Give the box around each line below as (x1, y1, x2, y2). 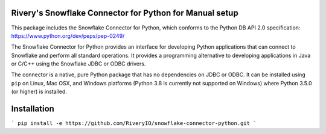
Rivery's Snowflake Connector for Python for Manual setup (11, 8, 238, 18)
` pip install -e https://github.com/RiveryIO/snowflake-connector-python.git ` (11, 120, 257, 127)
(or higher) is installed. (11, 88, 68, 96)
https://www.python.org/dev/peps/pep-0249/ (11, 32, 125, 39)
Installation (11, 104, 54, 114)
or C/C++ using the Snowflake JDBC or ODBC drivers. (11, 60, 146, 67)
